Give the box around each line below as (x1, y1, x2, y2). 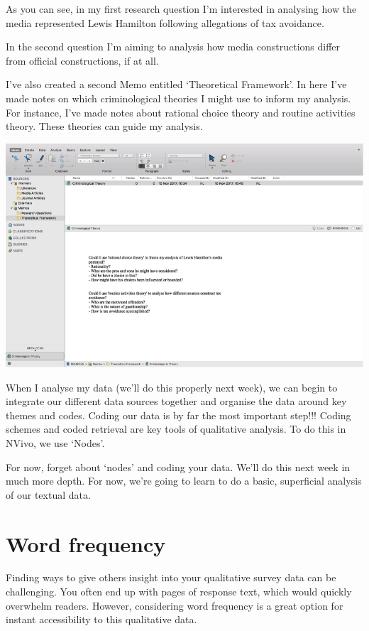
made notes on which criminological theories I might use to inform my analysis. (6, 90, 351, 105)
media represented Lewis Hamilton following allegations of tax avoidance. (6, 15, 324, 30)
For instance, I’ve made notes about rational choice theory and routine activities (6, 104, 356, 119)
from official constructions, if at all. (6, 53, 159, 68)
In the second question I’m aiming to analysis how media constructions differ (6, 39, 341, 54)
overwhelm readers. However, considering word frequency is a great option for (6, 598, 343, 613)
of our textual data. (6, 487, 91, 502)
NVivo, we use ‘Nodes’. (6, 435, 105, 450)
